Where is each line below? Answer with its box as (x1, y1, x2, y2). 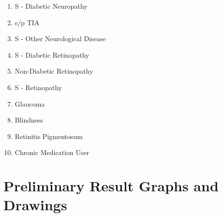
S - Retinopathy (15, 82, 62, 92)
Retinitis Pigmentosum (15, 131, 83, 141)
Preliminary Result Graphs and (3, 176, 219, 196)
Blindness (15, 115, 44, 125)
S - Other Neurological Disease (15, 33, 106, 44)
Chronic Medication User (15, 147, 89, 157)
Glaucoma (15, 98, 45, 108)
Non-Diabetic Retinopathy (15, 66, 93, 76)
